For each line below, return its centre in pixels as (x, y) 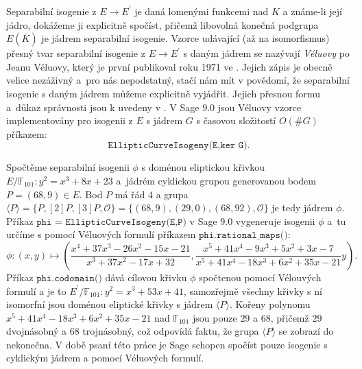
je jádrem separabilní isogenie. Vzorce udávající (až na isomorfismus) (185, 38)
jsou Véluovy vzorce (260, 107)
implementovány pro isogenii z (70, 120)
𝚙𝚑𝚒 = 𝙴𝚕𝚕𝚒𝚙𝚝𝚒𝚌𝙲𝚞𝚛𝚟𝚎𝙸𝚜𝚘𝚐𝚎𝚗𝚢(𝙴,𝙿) (111, 222)
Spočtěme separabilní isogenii (68, 167)
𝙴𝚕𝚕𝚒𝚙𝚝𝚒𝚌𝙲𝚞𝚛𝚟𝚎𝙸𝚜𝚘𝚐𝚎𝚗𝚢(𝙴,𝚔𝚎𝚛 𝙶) (178, 146)
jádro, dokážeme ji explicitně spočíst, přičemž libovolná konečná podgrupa (162, 24)
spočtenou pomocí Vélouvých (260, 277)
